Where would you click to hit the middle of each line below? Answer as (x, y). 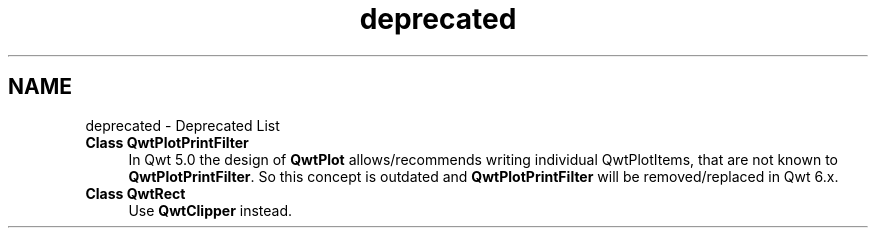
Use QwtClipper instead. (210, 210)
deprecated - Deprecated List (182, 125)
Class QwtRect (135, 193)
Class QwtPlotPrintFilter (167, 142)
